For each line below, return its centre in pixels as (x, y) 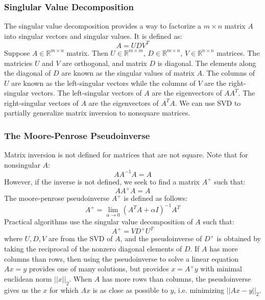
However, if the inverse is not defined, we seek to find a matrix (102, 181)
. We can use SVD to (208, 102)
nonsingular (22, 164)
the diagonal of (28, 73)
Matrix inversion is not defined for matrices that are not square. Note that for (126, 155)
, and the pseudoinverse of (161, 238)
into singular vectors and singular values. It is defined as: (93, 36)
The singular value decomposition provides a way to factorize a (103, 26)
